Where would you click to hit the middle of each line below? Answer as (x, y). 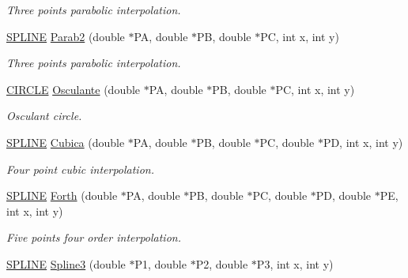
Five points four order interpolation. (94, 237)
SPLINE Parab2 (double (66, 36)
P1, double (161, 263)
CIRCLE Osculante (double (74, 89)
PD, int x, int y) (363, 142)
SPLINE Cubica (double (66, 142)
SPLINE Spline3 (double (66, 263)
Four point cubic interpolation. (80, 169)
